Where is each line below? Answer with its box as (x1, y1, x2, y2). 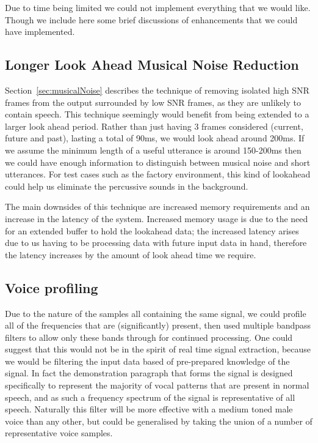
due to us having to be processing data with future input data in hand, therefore (5, 236, 307, 249)
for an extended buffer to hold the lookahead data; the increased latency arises (5, 224, 299, 237)
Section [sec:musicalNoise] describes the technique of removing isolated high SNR (5, 83, 309, 96)
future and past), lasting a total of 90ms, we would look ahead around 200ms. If (5, 132, 305, 144)
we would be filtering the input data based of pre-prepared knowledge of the (5, 354, 290, 367)
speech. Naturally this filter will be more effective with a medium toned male (5, 403, 293, 415)
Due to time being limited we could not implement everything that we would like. (5, 1, 311, 13)
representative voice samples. (5, 426, 113, 439)
